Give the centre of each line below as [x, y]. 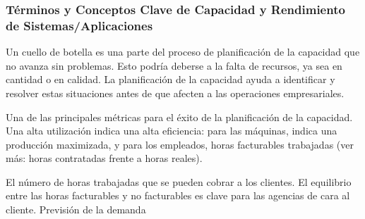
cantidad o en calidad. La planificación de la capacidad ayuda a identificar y [170, 79]
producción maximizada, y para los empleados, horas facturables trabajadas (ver [180, 144]
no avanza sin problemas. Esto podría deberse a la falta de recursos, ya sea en [174, 65]
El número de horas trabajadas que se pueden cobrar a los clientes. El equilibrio [179, 181]
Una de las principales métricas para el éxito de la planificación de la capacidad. [179, 117]
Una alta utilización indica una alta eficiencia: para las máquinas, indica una [172, 131]
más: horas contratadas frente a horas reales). [104, 158]
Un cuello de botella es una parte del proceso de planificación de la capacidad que [183, 52]
